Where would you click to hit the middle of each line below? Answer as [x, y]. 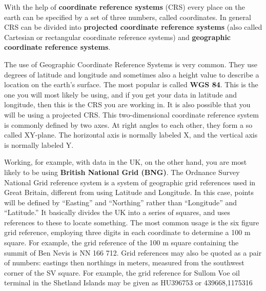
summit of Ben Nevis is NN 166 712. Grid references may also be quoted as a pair [133, 252]
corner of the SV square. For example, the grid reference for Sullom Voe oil [122, 272]
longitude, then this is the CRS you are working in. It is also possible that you [127, 104]
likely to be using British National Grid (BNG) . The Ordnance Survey [122, 172]
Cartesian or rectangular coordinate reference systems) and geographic [118, 37]
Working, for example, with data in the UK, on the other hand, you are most [126, 162]
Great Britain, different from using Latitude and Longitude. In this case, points [129, 192]
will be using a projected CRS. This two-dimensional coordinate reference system [131, 114]
